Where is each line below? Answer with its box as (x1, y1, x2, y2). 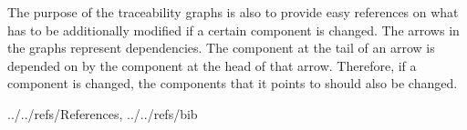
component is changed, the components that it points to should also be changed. (7, 74, 458, 93)
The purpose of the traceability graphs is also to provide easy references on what (7, 3, 459, 21)
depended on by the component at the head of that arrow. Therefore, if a (7, 55, 417, 75)
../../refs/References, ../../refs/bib (7, 104, 198, 123)
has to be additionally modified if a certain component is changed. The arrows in (7, 20, 460, 39)
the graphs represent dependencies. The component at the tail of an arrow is (7, 38, 435, 57)
